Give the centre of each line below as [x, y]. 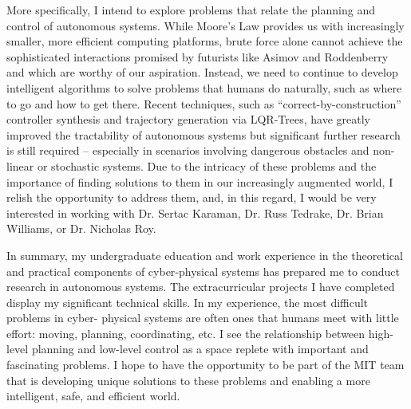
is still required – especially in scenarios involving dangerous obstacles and [188, 150]
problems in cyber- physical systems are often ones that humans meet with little [203, 318]
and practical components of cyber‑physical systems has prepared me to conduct [203, 271]
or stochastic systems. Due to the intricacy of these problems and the [207, 165]
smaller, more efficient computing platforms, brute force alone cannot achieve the [205, 41]
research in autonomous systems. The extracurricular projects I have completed [201, 287]
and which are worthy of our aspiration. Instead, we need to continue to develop [202, 72]
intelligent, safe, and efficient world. [93, 396]
